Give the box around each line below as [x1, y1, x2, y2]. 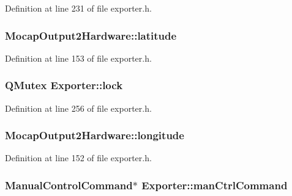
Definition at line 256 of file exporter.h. [5, 101, 152, 114]
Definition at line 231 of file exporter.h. [5, 2, 152, 14]
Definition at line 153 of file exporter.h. [5, 51, 152, 64]
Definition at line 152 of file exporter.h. [5, 151, 152, 164]
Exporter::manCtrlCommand [141, 177, 288, 192]
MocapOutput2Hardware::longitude [5, 128, 184, 143]
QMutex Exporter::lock [5, 78, 123, 93]
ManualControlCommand [5, 177, 133, 192]
